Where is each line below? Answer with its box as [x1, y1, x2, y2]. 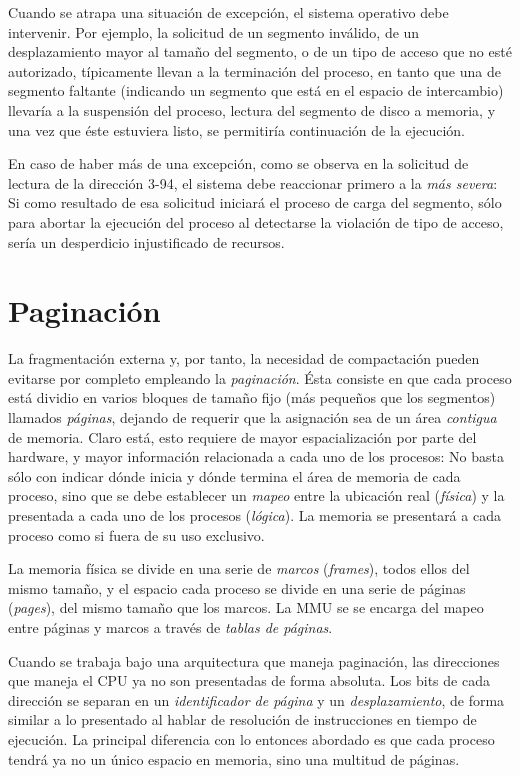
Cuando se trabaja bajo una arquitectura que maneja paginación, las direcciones [8, 650, 500, 671]
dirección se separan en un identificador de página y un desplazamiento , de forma [8, 689, 505, 710]
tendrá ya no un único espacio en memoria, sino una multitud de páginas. [8, 748, 460, 769]
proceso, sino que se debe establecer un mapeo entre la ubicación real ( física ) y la [8, 485, 505, 506]
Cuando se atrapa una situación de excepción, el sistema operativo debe [8, 2, 449, 22]
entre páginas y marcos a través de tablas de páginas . [8, 616, 333, 637]
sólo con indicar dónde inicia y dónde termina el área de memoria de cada [8, 465, 461, 486]
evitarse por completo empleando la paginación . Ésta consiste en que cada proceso [8, 367, 512, 388]
